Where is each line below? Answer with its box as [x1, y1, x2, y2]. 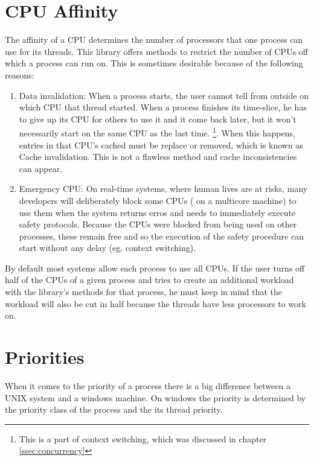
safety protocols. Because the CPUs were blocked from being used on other [19, 218, 297, 230]
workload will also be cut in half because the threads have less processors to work [5, 297, 306, 310]
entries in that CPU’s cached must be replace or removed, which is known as [19, 138, 303, 151]
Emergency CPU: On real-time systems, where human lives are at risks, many [19, 182, 308, 195]
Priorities [5, 345, 85, 369]
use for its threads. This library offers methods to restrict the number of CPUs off [5, 45, 308, 57]
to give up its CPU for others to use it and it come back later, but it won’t [19, 112, 296, 125]
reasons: [5, 68, 34, 81]
